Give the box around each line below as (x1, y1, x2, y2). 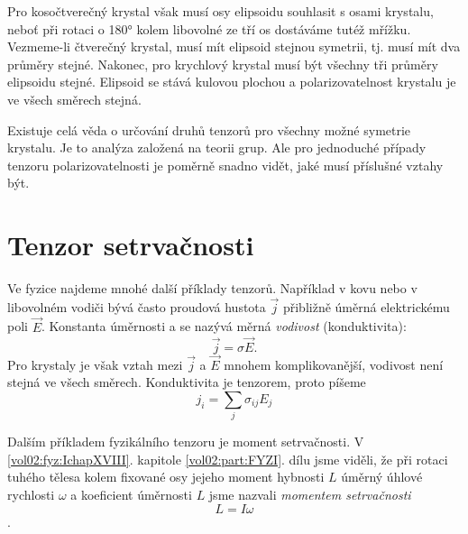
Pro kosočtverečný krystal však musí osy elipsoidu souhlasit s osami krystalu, (7, 2, 434, 20)
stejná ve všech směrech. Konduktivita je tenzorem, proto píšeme (7, 373, 366, 391)
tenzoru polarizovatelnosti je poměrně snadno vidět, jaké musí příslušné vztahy (7, 155, 444, 174)
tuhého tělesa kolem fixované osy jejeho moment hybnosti (7, 467, 325, 486)
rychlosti (7, 485, 55, 504)
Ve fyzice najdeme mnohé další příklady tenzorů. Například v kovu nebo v (7, 279, 418, 298)
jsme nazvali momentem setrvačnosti (208, 485, 411, 504)
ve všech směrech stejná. (7, 89, 142, 108)
